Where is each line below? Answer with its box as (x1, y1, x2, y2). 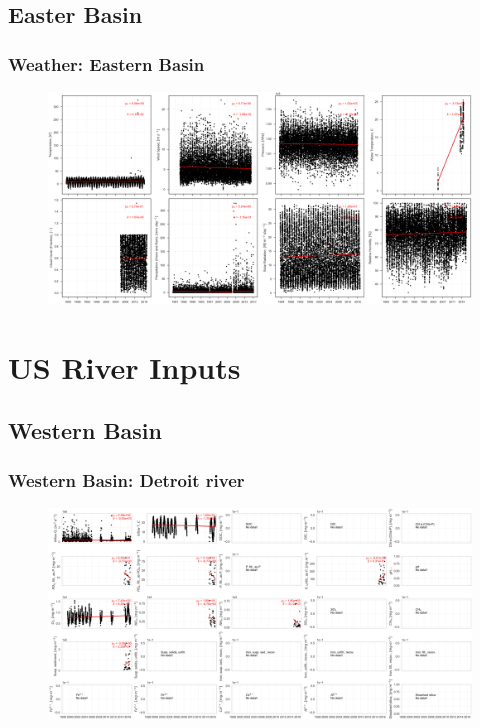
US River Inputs (8, 346, 241, 387)
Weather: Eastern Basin (8, 51, 205, 76)
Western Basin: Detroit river (8, 467, 245, 492)
